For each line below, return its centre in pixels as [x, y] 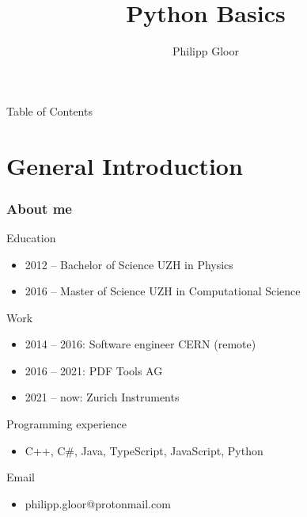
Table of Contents [49, 110]
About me [39, 208]
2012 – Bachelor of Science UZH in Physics [129, 264]
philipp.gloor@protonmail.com [98, 503]
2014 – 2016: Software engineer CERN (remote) [140, 344]
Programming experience [66, 424]
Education [31, 237]
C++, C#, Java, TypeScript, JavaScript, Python [144, 450]
